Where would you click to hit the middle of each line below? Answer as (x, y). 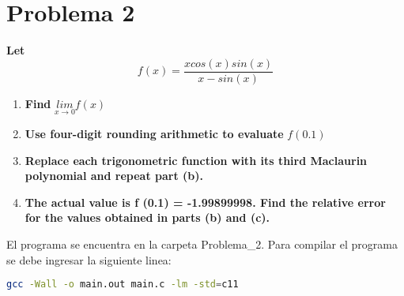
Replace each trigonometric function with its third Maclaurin (196, 160)
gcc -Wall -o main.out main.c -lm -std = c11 (123, 285)
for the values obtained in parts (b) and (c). (147, 217)
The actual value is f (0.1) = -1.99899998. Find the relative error (205, 202)
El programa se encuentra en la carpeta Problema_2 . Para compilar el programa (202, 244)
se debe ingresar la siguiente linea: (89, 259)
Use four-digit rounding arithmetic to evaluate (154, 133)
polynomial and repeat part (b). (114, 176)
